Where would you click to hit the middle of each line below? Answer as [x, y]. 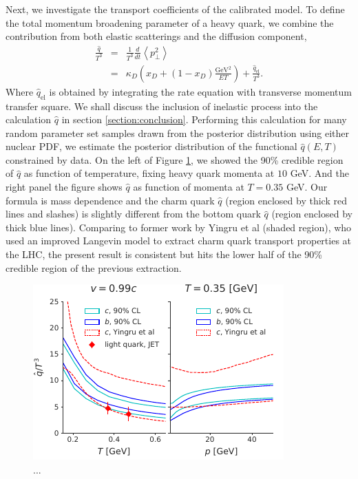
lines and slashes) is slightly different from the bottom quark [133, 214]
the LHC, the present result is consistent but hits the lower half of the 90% [164, 254]
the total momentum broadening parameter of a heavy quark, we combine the [170, 22]
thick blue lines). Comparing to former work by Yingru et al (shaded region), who [179, 227]
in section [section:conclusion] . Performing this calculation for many [204, 119]
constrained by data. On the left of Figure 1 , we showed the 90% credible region [175, 159]
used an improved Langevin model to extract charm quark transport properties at [179, 241]
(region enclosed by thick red [286, 200]
